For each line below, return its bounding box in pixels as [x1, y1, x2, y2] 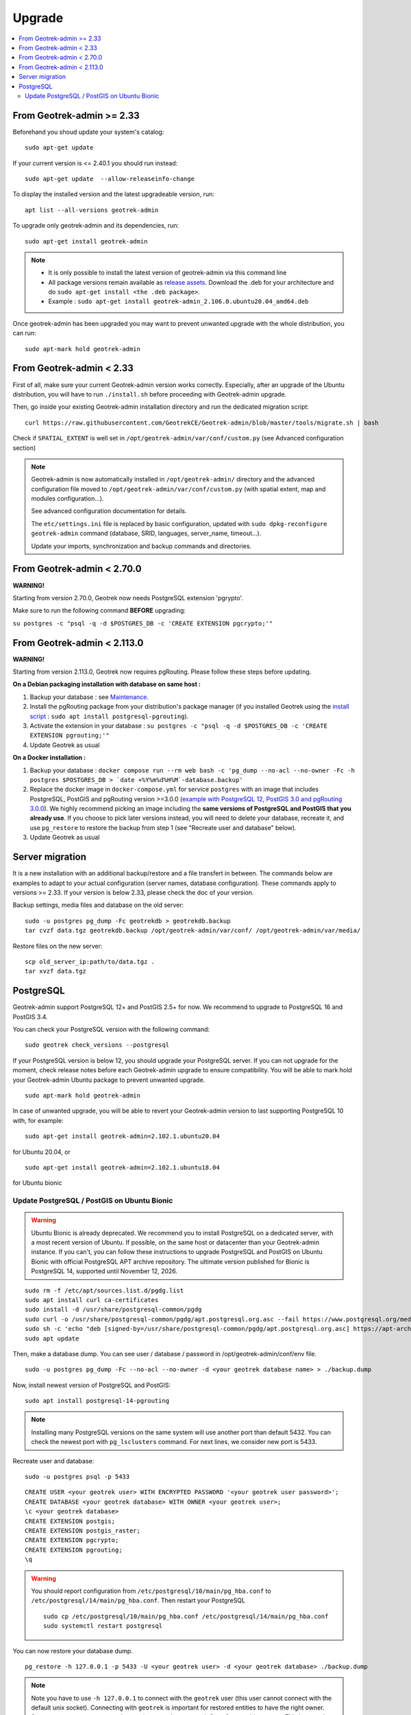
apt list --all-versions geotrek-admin [25, 206, 159, 214]
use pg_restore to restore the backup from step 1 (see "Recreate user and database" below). [29, 823, 297, 831]
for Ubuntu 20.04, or [12, 1148, 71, 1156]
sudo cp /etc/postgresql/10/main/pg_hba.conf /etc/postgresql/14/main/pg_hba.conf [43, 1612, 329, 1620]
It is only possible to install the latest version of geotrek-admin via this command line [48, 268, 287, 277]
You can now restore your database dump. [12, 1646, 133, 1655]
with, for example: [12, 1116, 64, 1124]
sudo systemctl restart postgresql [43, 1622, 163, 1630]
